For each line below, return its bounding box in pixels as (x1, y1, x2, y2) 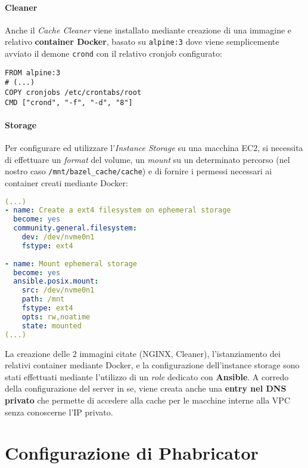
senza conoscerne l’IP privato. (5, 405, 113, 418)
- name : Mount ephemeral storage (5, 259, 137, 268)
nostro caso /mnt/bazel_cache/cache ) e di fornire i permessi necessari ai (5, 165, 272, 177)
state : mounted (21, 321, 82, 330)
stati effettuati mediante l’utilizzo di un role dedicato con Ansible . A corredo (5, 370, 289, 383)
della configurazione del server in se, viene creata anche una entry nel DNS (5, 382, 287, 395)
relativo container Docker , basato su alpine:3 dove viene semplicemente (5, 35, 279, 48)
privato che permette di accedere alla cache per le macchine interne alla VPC (5, 393, 291, 406)
